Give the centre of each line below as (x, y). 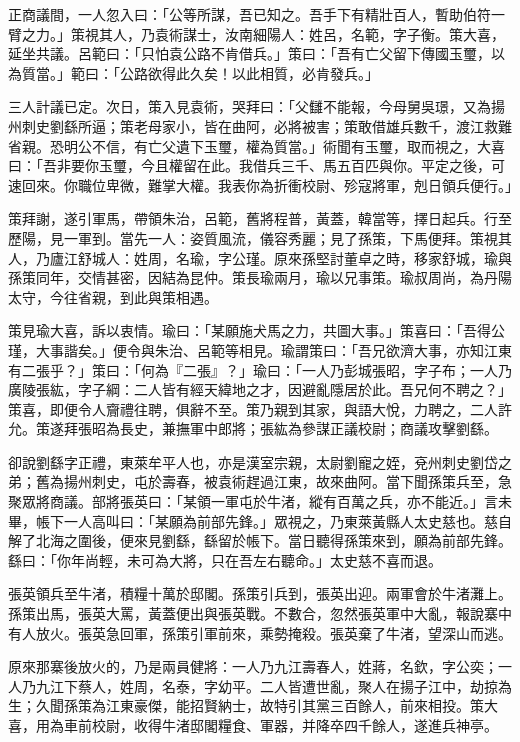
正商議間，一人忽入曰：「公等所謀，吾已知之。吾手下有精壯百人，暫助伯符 (249, 14)
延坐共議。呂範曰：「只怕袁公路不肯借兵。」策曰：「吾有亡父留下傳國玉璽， (249, 53)
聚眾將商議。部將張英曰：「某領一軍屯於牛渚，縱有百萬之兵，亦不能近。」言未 (260, 501)
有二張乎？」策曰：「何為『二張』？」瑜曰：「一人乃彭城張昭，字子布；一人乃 (260, 369)
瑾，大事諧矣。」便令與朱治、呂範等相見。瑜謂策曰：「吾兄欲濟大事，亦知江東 (260, 349)
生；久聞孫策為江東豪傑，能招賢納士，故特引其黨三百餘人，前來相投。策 (246, 705)
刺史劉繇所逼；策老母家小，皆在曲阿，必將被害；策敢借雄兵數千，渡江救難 (266, 125)
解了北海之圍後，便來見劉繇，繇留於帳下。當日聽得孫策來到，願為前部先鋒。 (260, 540)
